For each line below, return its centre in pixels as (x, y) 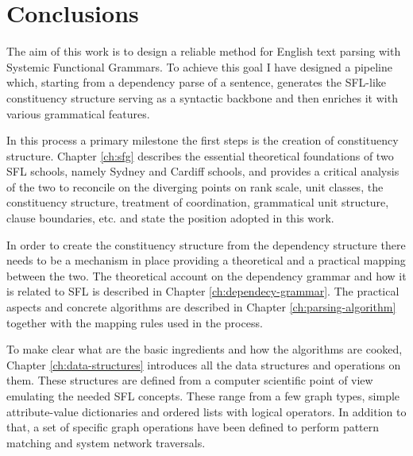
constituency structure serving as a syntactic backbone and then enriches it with (202, 97)
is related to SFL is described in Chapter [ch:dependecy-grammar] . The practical (203, 291)
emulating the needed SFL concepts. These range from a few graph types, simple (203, 396)
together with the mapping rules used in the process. (135, 322)
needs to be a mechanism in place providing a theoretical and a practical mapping (206, 260)
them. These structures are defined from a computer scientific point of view (190, 380)
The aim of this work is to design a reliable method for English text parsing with (204, 51)
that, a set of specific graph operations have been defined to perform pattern (193, 427)
